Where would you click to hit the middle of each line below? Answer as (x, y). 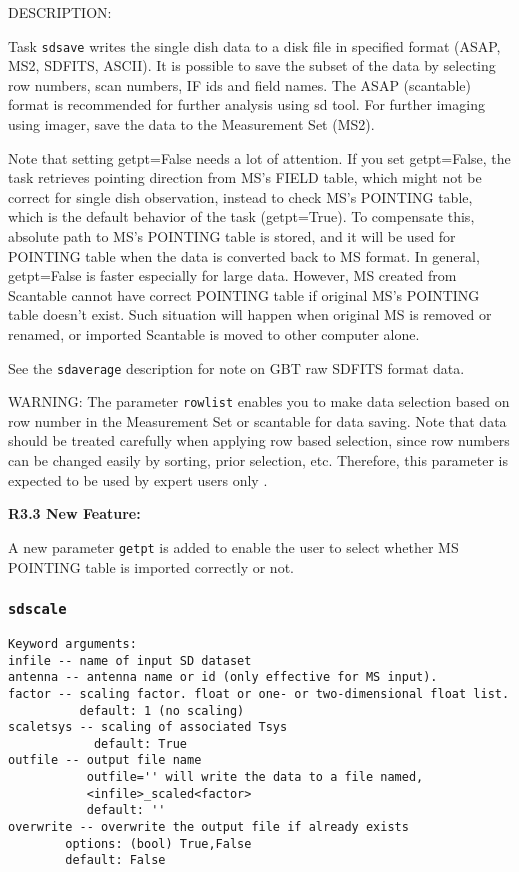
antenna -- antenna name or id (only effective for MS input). (223, 677)
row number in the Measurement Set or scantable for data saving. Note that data (257, 420)
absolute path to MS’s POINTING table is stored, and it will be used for (232, 236)
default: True (140, 743)
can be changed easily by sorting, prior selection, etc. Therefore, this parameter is (258, 460)
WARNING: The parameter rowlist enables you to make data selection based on (259, 401)
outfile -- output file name (105, 760)
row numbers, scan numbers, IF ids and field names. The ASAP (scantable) (239, 84)
